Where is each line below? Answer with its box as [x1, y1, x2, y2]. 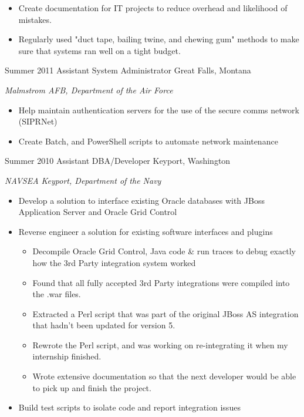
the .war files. [32, 288, 81, 300]
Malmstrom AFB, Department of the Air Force [5, 83, 173, 96]
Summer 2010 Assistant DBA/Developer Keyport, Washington [5, 154, 231, 167]
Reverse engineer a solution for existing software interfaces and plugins [18, 225, 273, 237]
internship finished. [32, 350, 102, 362]
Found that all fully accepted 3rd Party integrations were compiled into [32, 276, 290, 288]
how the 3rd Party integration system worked [32, 256, 196, 268]
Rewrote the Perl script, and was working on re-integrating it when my [32, 338, 288, 351]
